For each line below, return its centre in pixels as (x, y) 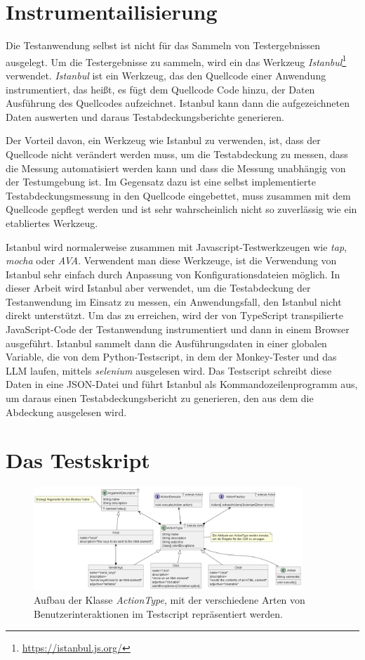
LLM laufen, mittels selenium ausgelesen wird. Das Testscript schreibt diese (169, 370)
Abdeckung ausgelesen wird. (66, 412)
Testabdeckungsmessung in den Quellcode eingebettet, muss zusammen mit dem (178, 195)
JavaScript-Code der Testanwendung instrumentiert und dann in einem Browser (178, 329)
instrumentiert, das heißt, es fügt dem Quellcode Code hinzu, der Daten (160, 89)
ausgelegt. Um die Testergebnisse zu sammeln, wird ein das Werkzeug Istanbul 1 (176, 60)
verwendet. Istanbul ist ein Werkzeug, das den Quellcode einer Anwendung (166, 75)
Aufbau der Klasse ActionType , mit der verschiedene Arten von (170, 600)
